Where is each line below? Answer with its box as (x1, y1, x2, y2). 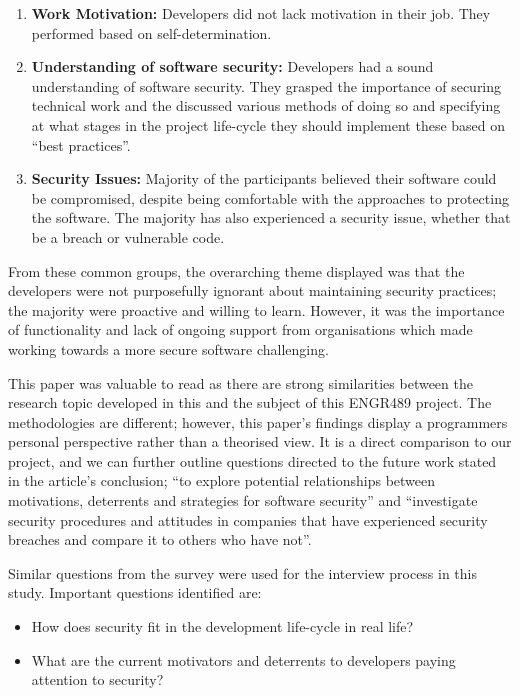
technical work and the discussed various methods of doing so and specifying (31, 95, 501, 116)
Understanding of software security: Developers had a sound (31, 56, 434, 77)
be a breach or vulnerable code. (31, 226, 225, 247)
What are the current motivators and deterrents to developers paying (31, 649, 456, 670)
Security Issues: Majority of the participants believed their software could (31, 168, 497, 189)
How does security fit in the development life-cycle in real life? (31, 616, 414, 637)
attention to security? (31, 669, 164, 690)
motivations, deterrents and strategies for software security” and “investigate (8, 490, 478, 511)
